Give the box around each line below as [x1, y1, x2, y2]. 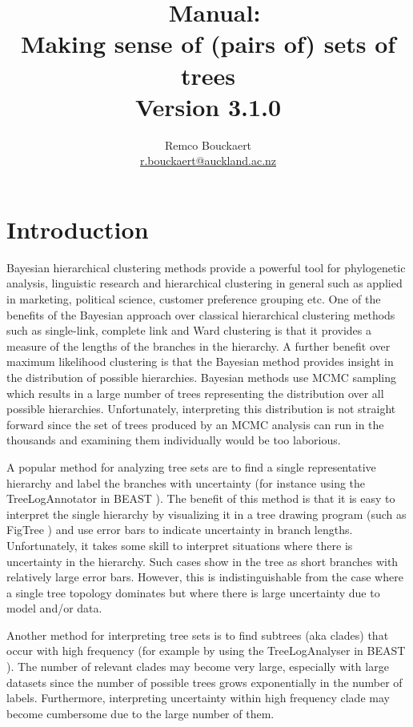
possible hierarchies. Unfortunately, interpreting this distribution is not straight [6, 400, 396, 417]
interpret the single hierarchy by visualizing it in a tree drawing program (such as [6, 505, 407, 522]
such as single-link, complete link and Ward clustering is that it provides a [6, 322, 371, 339]
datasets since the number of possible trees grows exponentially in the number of [6, 673, 403, 690]
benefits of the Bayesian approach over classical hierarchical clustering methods [6, 306, 395, 323]
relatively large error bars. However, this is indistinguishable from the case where [6, 568, 403, 585]
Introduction [6, 212, 149, 245]
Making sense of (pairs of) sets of [20, 27, 396, 60]
